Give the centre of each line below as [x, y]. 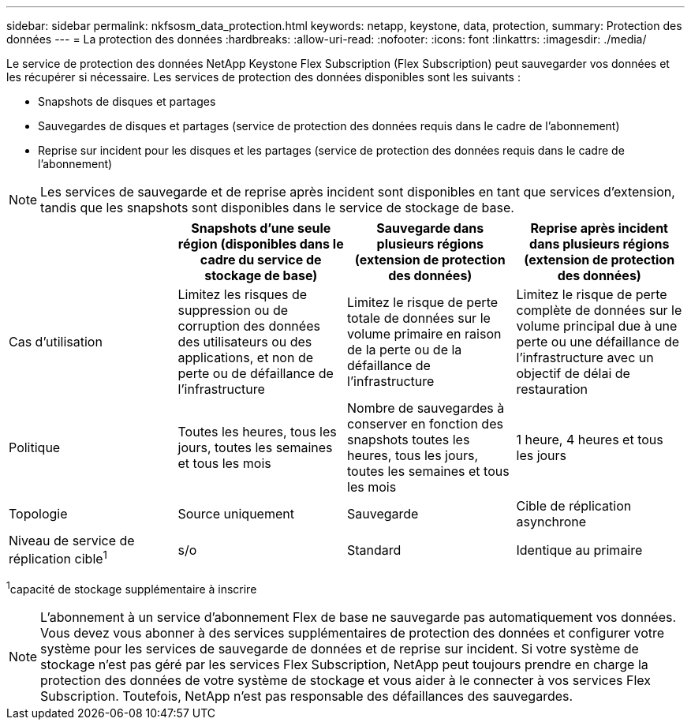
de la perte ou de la [405, 350]
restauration [552, 389]
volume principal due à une [597, 326]
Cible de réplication [574, 506]
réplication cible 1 [58, 558]
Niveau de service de [72, 541]
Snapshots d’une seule [261, 228]
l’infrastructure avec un [585, 357]
